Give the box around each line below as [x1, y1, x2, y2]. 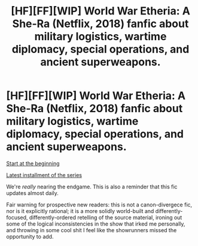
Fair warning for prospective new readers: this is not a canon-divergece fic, [6, 201, 193, 208]
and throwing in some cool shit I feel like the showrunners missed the [6, 226, 177, 233]
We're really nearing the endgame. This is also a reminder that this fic [6, 183, 178, 190]
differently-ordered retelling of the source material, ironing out [29, 214, 182, 221]
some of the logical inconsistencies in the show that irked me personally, [6, 220, 185, 227]
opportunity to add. [6, 233, 54, 240]
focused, [6, 214, 28, 221]
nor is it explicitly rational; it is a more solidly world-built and [6, 207, 154, 214]
